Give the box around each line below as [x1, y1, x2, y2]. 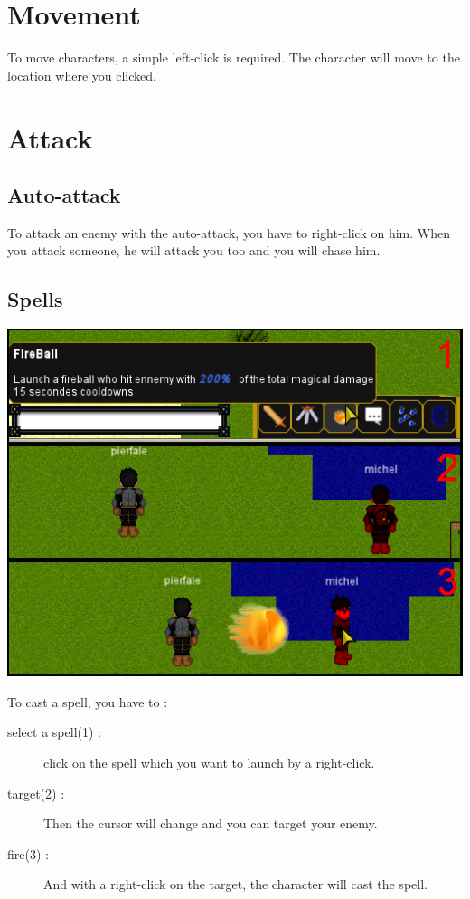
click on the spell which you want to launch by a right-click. [43, 752, 375, 771]
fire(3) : [7, 844, 49, 863]
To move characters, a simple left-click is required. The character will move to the [7, 48, 460, 67]
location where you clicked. [7, 65, 156, 84]
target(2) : [7, 783, 65, 802]
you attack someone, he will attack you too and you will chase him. [7, 241, 381, 260]
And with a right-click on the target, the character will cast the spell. [43, 875, 428, 894]
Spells [7, 285, 63, 313]
